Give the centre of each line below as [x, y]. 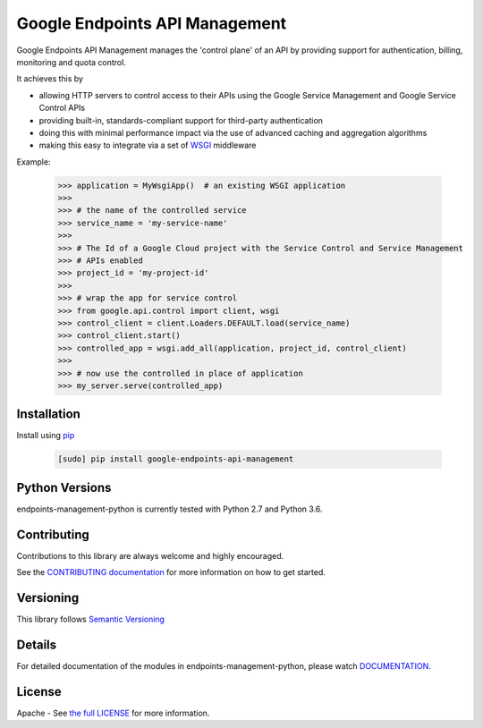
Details [37, 644]
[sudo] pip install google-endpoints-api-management [176, 459]
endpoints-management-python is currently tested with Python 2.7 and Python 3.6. [169, 509]
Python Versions [64, 487]
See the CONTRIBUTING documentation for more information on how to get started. [171, 572]
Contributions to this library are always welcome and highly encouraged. [150, 555]
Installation [48, 415]
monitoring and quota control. [72, 62]
